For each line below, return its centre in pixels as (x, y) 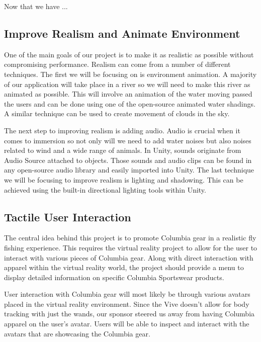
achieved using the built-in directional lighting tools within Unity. (105, 189)
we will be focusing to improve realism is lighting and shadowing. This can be (124, 179)
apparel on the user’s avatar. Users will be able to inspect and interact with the (127, 324)
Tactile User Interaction (68, 217)
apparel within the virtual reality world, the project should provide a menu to (124, 267)
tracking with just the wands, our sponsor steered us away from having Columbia (129, 314)
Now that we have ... (36, 6)
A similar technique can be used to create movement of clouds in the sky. (117, 113)
